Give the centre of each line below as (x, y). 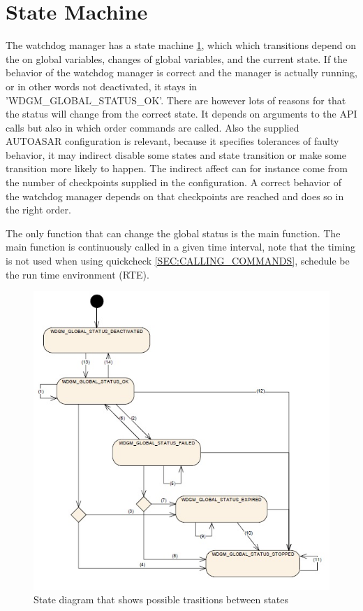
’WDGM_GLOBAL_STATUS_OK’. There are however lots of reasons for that (176, 100)
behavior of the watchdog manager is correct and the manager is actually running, (182, 72)
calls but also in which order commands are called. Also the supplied (153, 127)
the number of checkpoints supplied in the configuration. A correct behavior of (174, 182)
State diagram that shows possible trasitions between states (161, 599)
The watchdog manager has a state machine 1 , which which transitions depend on (181, 45)
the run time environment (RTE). (77, 274)
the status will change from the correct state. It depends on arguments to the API (181, 114)
